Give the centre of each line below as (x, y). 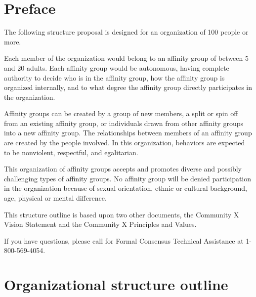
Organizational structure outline (116, 284)
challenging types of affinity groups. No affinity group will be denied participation (128, 178)
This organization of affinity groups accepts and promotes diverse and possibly (123, 169)
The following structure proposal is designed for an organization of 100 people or (126, 32)
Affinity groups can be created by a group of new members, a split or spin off (121, 113)
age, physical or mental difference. (55, 198)
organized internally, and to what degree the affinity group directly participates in (128, 87)
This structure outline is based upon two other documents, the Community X (122, 214)
